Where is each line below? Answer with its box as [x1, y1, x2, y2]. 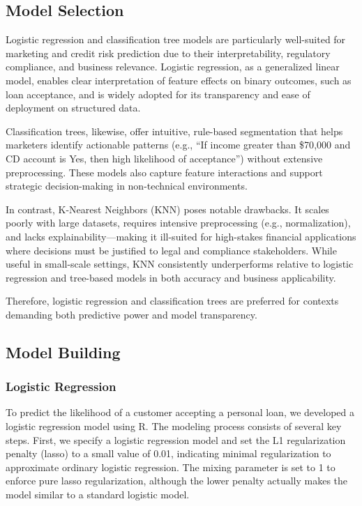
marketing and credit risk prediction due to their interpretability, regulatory [6, 45, 331, 60]
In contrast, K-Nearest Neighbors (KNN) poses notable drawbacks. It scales [6, 201, 329, 216]
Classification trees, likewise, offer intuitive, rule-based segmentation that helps [6, 123, 343, 138]
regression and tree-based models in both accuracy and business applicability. [6, 270, 336, 284]
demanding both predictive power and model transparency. [6, 307, 257, 321]
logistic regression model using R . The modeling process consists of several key [6, 419, 342, 434]
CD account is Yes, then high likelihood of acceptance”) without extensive [6, 151, 323, 165]
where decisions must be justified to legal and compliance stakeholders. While [6, 243, 337, 257]
